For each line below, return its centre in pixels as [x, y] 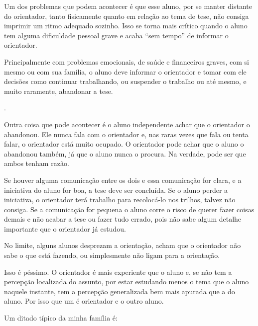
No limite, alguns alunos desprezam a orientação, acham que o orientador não [123, 245]
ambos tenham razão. [37, 163]
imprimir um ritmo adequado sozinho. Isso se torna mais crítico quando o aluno [126, 26]
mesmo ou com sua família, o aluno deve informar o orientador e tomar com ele [125, 71]
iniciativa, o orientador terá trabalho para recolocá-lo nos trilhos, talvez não [120, 200]
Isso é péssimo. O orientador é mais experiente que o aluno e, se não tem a [118, 272]
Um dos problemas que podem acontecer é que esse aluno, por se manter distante [128, 6]
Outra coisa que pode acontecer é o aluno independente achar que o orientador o [127, 124]
